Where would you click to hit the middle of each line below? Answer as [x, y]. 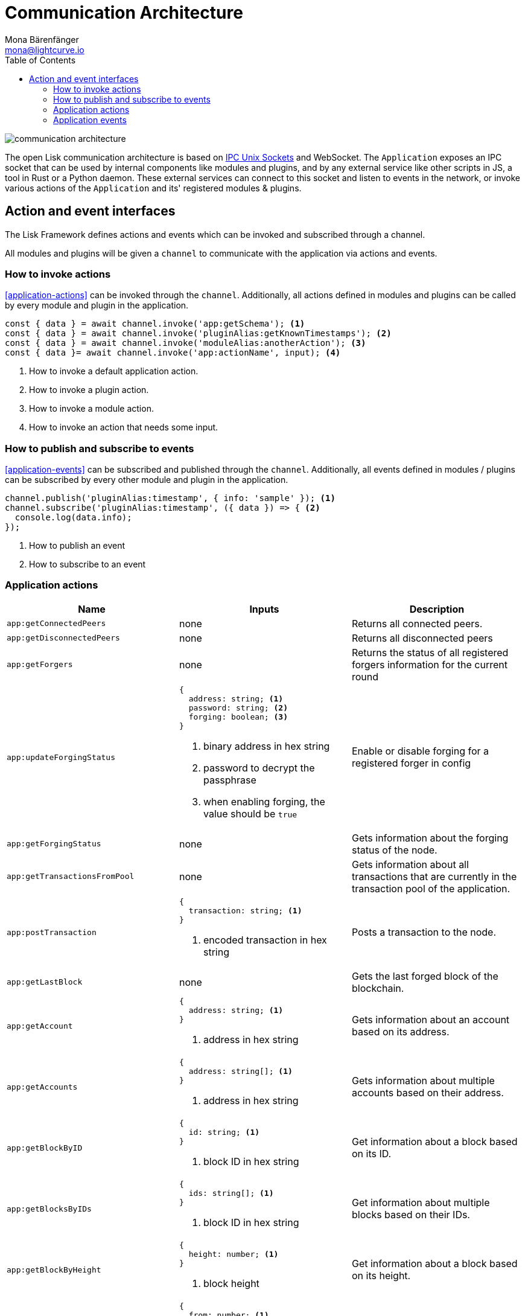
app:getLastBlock [45, 982]
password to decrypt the [259, 768]
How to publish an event [77, 546]
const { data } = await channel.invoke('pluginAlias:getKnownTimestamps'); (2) [198, 334]
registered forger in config [411, 763]
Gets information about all [410, 864]
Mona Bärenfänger [42, 39]
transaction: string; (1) [245, 910]
